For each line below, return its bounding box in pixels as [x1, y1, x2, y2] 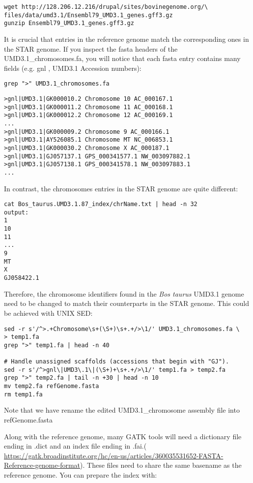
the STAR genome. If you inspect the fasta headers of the [4, 43, 178, 54]
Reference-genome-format [4, 460, 81, 470]
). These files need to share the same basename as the [80, 460, 242, 470]
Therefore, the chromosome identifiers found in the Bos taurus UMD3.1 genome [4, 288, 244, 299]
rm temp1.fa [4, 391, 43, 398]
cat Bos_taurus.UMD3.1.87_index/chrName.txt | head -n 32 [4, 201, 197, 208]
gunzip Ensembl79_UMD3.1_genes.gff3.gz [4, 20, 134, 27]
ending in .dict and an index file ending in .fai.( [4, 441, 147, 451]
